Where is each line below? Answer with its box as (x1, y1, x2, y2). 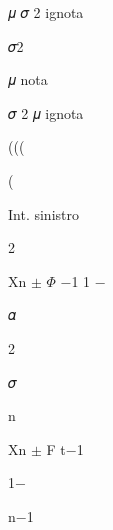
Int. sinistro (8, 203, 79, 224)
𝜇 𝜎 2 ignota (8, 2, 84, 22)
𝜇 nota (8, 69, 48, 90)
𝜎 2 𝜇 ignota (8, 102, 84, 123)
